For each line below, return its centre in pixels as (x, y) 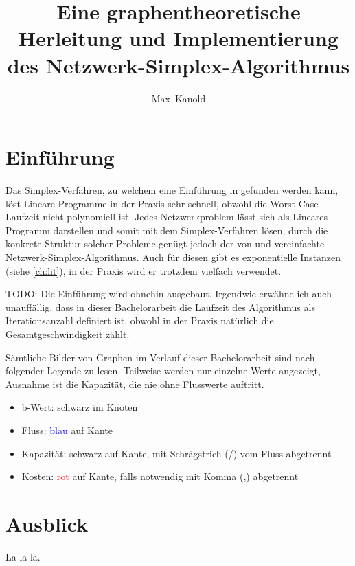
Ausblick (47, 523)
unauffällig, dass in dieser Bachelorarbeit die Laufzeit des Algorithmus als (160, 307)
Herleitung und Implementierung (179, 38)
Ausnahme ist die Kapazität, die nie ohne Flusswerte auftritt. (135, 384)
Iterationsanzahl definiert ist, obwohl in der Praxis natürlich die (140, 320)
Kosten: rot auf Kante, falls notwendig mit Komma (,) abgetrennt (160, 476)
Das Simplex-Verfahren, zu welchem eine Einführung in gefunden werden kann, (172, 190)
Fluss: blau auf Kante (67, 430)
